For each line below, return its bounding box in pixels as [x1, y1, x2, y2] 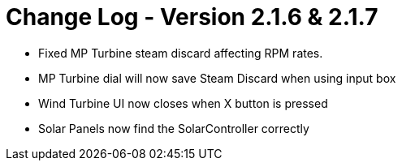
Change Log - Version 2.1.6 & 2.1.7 [6, 3, 378, 31]
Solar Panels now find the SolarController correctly [38, 121, 309, 135]
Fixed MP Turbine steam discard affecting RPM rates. [38, 45, 323, 60]
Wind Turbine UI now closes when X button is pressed [38, 96, 328, 110]
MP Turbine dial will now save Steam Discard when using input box [38, 71, 396, 85]
